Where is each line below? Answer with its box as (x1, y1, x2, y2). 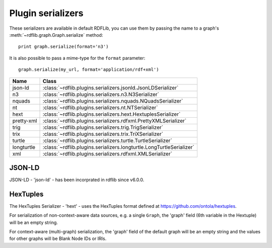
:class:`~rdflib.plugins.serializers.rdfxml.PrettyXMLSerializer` (42, 117, 186, 124)
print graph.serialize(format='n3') (18, 44, 109, 50)
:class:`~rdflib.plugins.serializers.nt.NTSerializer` (42, 104, 158, 111)
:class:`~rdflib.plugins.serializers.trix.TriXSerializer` (42, 130, 164, 137)
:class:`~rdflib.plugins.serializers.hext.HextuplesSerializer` (42, 111, 181, 118)
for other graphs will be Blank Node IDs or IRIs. (9, 235, 107, 241)
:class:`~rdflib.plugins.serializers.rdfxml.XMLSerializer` (42, 150, 172, 157)
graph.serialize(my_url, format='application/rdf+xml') (18, 67, 159, 72)
